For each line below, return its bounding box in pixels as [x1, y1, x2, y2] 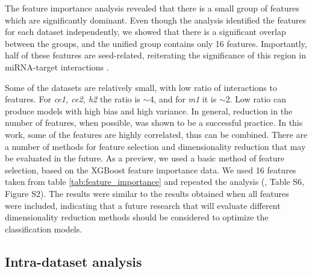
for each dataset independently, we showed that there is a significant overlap [5, 25, 286, 38]
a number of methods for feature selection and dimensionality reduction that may [5, 140, 306, 152]
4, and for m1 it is [149, 93, 217, 105]
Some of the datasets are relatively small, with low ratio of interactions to [5, 81, 277, 93]
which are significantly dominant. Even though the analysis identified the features [5, 13, 307, 26]
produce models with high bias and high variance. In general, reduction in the [5, 104, 293, 117]
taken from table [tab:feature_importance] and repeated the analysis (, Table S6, [5, 175, 304, 188]
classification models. [5, 222, 83, 235]
